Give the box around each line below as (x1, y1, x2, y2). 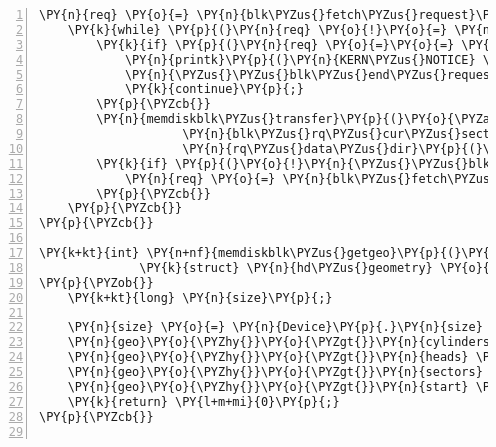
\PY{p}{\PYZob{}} (39, 275, 154, 290)
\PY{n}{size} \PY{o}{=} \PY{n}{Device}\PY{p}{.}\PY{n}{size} (67, 320, 483, 335)
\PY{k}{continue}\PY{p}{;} (124, 82, 304, 97)
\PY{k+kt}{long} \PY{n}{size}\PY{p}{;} (67, 290, 333, 305)
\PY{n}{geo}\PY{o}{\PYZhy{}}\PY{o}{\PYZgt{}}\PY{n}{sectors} (67, 365, 483, 379)
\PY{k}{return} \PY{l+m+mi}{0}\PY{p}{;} (67, 394, 340, 409)
